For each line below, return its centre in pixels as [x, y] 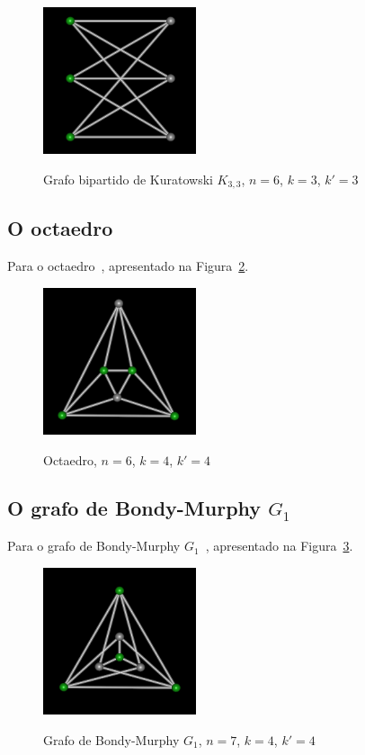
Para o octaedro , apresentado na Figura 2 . [128, 266]
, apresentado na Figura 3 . [279, 546]
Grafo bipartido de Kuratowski [128, 179]
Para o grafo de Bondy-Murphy [94, 546]
